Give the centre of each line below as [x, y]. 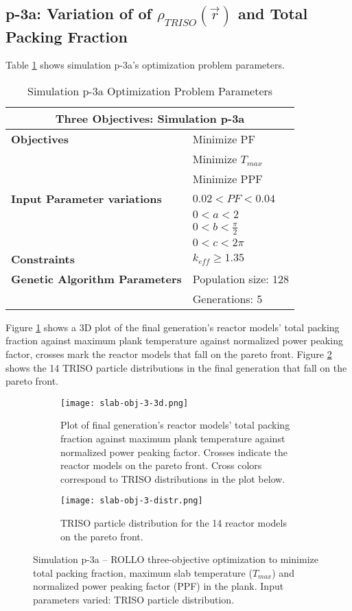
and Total [273, 13]
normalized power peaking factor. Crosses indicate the [174, 452]
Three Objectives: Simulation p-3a [150, 119]
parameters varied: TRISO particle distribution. [134, 600]
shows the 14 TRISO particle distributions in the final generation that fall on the [176, 367]
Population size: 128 [241, 278]
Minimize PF [224, 139]
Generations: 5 [227, 298]
